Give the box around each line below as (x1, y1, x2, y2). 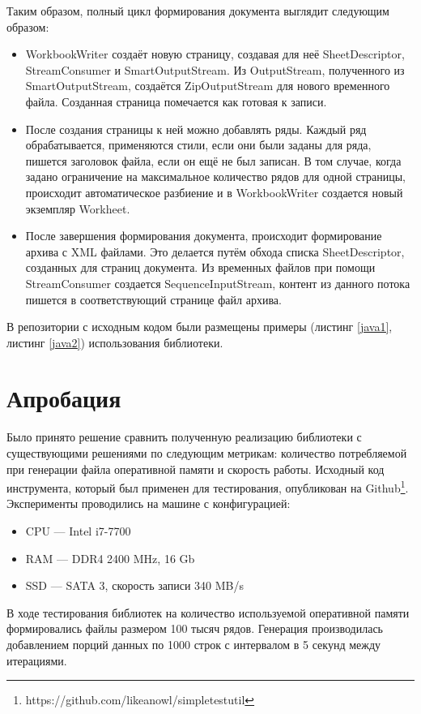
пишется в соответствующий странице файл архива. (25, 290, 282, 308)
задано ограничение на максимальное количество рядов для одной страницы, (25, 168, 406, 185)
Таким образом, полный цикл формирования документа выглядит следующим (6, 2, 389, 19)
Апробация (6, 381, 121, 415)
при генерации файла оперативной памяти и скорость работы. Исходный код (6, 460, 385, 477)
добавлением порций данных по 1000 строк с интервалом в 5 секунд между (6, 636, 381, 652)
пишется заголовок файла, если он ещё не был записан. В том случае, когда (25, 152, 402, 169)
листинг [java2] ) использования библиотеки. (6, 333, 223, 351)
